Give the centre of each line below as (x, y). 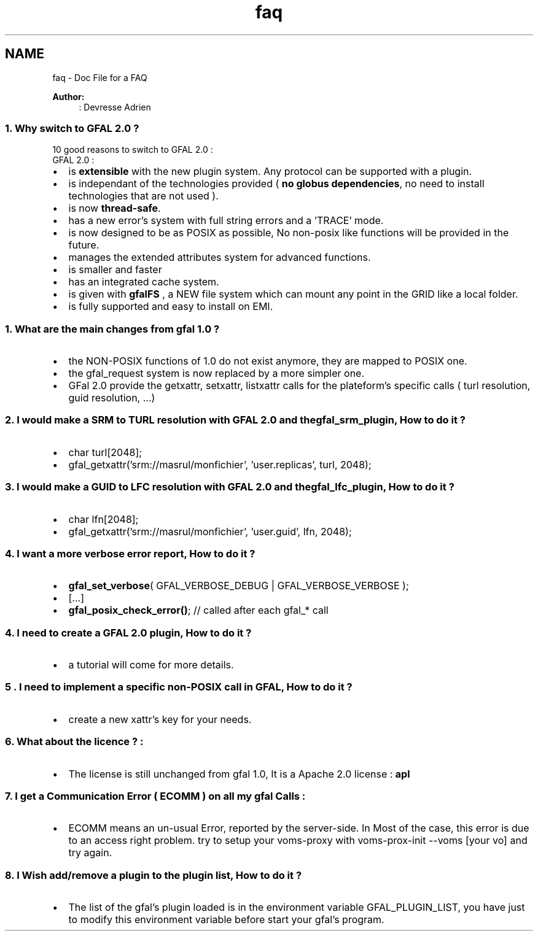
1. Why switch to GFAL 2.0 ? (72, 128)
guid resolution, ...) (112, 398)
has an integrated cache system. (144, 282)
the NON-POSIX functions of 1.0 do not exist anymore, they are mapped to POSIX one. (268, 361)
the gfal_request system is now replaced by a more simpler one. (216, 373)
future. (84, 245)
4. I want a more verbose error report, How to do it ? (130, 553)
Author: (68, 96)
